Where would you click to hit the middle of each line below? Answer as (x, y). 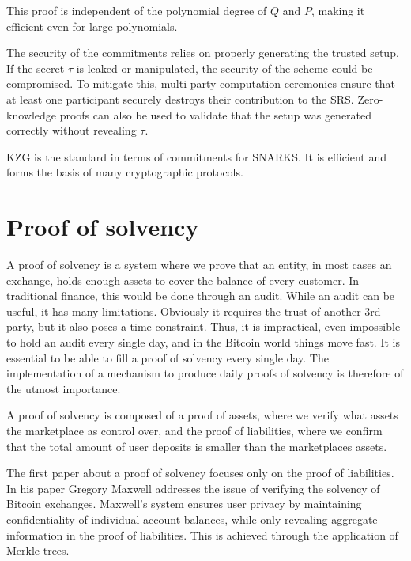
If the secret (36, 68)
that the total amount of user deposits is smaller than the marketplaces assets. (197, 446)
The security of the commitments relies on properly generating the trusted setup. (203, 53)
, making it (338, 10)
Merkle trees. (38, 550)
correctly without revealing (72, 130)
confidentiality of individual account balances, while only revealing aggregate (192, 519)
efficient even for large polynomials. (92, 26)
